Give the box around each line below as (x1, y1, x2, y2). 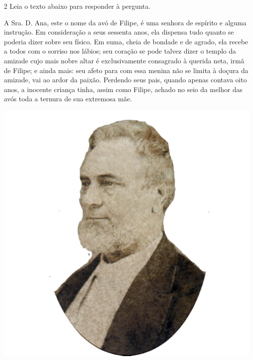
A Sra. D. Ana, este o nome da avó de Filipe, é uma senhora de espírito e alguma (4, 17, 247, 27)
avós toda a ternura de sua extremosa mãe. (4, 94, 132, 104)
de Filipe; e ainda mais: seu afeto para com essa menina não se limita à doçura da (4, 65, 249, 75)
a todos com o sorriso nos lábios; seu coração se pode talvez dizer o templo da (4, 46, 236, 56)
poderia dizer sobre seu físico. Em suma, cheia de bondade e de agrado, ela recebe (4, 36, 248, 46)
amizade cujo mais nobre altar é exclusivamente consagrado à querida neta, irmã (4, 55, 244, 65)
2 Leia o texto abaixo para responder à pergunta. (4, 1, 151, 11)
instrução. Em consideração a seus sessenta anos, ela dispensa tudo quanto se (4, 27, 234, 37)
